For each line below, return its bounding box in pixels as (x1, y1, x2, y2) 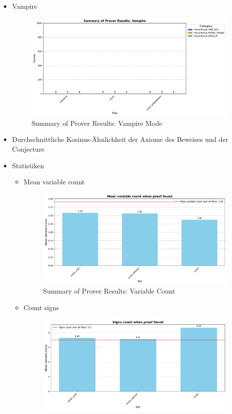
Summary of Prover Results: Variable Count (43, 286, 175, 296)
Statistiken (12, 160, 44, 170)
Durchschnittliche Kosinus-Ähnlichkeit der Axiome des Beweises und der (12, 134, 229, 144)
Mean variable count (23, 177, 85, 187)
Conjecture (12, 144, 45, 154)
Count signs (23, 302, 59, 312)
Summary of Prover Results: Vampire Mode (31, 118, 162, 128)
